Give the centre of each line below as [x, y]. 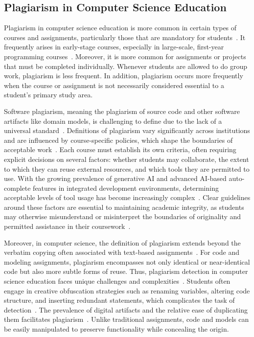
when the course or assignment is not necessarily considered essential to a [114, 85]
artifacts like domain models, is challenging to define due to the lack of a [113, 121]
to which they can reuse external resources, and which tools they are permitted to [127, 168]
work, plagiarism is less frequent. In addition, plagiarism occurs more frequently [124, 76]
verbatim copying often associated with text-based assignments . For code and [122, 252]
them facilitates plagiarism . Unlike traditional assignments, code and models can [127, 319]
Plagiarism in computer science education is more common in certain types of [120, 28]
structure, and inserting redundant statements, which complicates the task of [119, 300]
